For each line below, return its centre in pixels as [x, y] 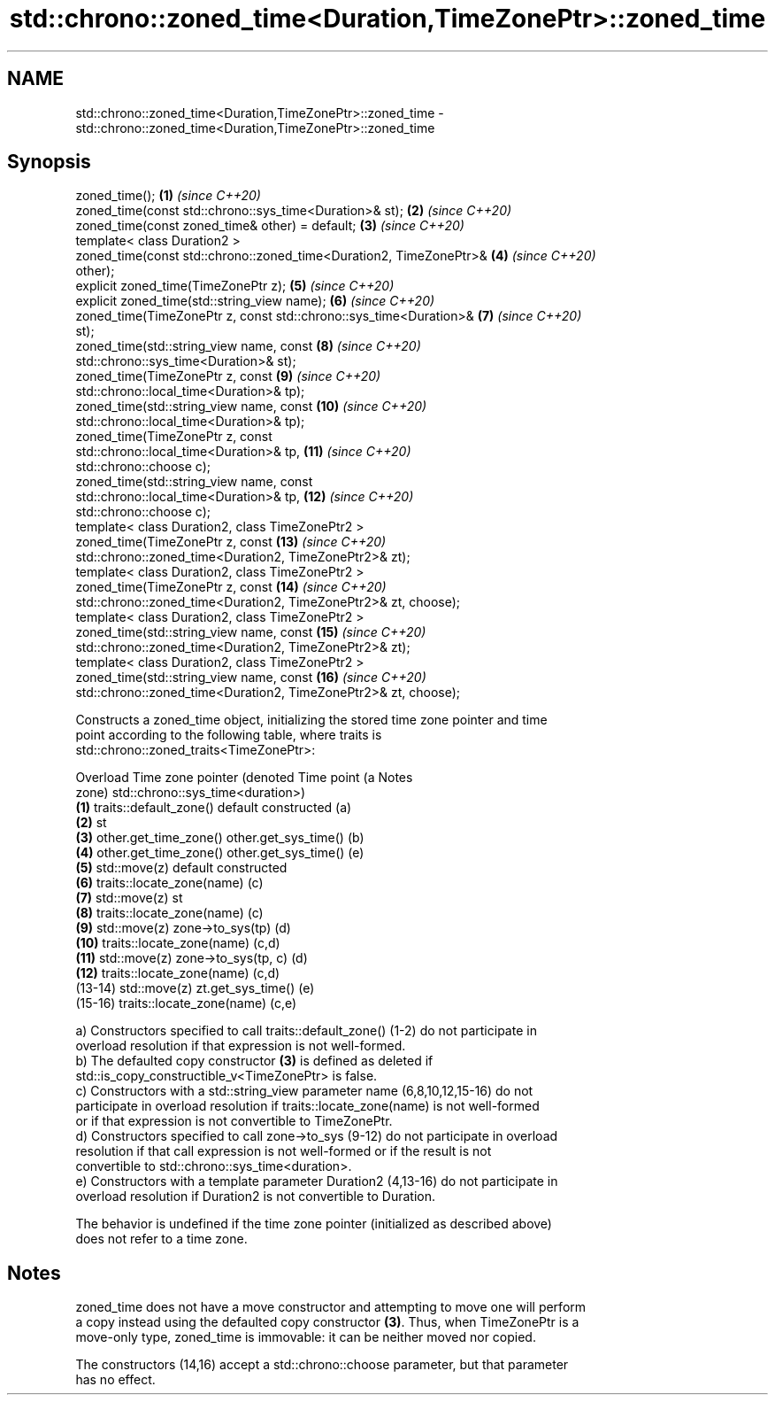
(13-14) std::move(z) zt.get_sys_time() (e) [195, 988]
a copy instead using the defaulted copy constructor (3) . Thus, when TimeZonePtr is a [327, 1322]
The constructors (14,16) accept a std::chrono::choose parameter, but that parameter [322, 1365]
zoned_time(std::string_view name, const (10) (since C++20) [251, 407]
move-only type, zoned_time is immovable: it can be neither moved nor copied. [306, 1337]
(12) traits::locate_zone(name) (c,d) [178, 973]
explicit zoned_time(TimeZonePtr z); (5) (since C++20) [235, 286]
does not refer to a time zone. [161, 1239]
